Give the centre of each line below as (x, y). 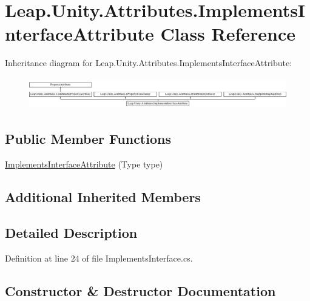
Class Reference (228, 34)
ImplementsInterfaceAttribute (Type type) (84, 164)
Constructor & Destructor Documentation (140, 290)
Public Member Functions (88, 139)
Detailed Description (71, 232)
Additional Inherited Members (103, 197)
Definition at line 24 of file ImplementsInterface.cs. (99, 258)
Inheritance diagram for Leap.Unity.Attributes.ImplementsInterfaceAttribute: (149, 63)
